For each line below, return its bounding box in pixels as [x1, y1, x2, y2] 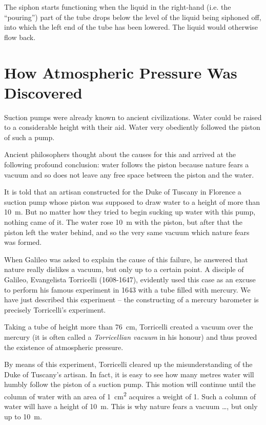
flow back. [4, 31, 36, 42]
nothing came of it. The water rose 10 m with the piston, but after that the [4, 217, 242, 227]
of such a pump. [4, 131, 55, 142]
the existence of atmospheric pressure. [4, 341, 124, 352]
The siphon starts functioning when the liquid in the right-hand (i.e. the [4, 2, 231, 12]
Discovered [4, 82, 83, 103]
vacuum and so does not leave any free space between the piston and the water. [4, 169, 254, 180]
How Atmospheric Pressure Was [4, 62, 237, 83]
